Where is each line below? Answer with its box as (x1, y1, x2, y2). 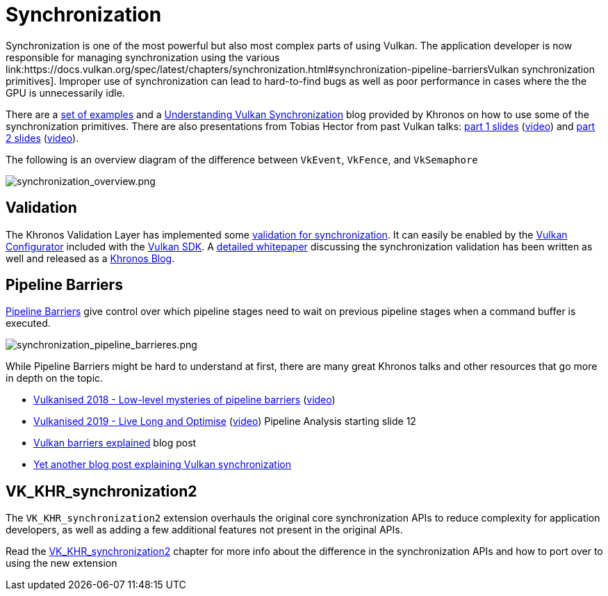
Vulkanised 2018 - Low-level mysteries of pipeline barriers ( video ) (33, 394, 336, 406)
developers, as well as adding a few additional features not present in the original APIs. (6, 524, 403, 536)
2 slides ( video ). (6, 131, 79, 144)
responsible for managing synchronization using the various (6, 51, 280, 63)
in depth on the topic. (6, 372, 104, 385)
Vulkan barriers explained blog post (33, 437, 197, 449)
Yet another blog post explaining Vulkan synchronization (33, 458, 291, 471)
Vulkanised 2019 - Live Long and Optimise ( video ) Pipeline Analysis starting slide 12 (33, 415, 416, 428)
